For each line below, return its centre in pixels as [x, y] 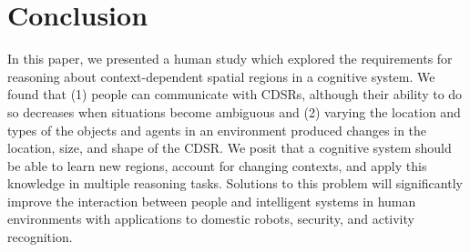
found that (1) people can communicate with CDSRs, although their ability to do [235, 94]
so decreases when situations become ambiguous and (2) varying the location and [234, 111]
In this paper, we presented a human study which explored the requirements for [230, 59]
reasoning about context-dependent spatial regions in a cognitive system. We [221, 76]
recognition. [40, 237]
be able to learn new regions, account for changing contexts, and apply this [217, 165]
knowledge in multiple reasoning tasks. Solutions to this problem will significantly [235, 183]
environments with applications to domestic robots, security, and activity [211, 219]
